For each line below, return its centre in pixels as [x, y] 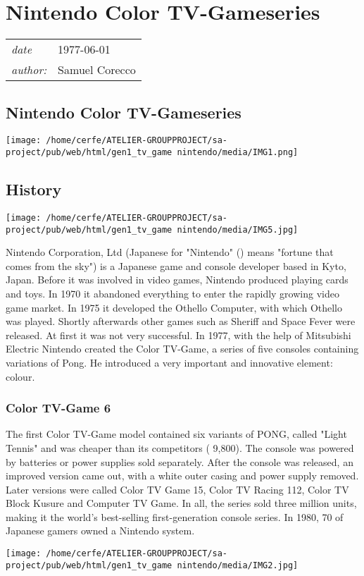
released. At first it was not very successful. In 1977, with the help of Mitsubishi [178, 335]
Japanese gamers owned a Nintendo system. [100, 531]
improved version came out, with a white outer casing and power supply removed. [182, 476]
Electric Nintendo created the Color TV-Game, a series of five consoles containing [182, 349]
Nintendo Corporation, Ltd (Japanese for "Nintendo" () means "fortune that [170, 252]
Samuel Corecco [97, 70]
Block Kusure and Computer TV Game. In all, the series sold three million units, [181, 503]
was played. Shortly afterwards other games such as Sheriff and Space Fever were [181, 321]
